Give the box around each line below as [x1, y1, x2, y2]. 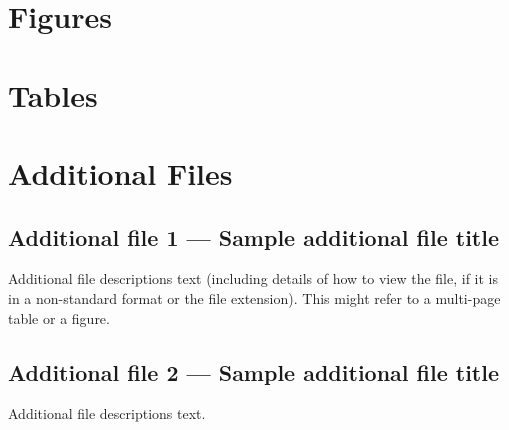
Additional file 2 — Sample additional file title [8, 356, 500, 387]
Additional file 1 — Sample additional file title [8, 221, 500, 252]
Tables [8, 74, 98, 115]
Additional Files [8, 152, 233, 193]
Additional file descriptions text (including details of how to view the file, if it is [8, 268, 498, 289]
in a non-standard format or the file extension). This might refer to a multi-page [8, 287, 501, 308]
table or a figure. [8, 307, 110, 328]
